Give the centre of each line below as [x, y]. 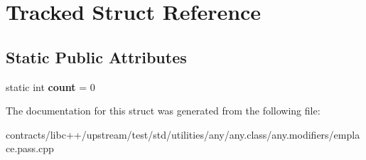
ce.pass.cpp [30, 148]
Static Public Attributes [96, 57]
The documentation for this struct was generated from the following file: [163, 111]
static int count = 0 [50, 86]
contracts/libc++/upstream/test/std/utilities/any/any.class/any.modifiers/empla [183, 134]
